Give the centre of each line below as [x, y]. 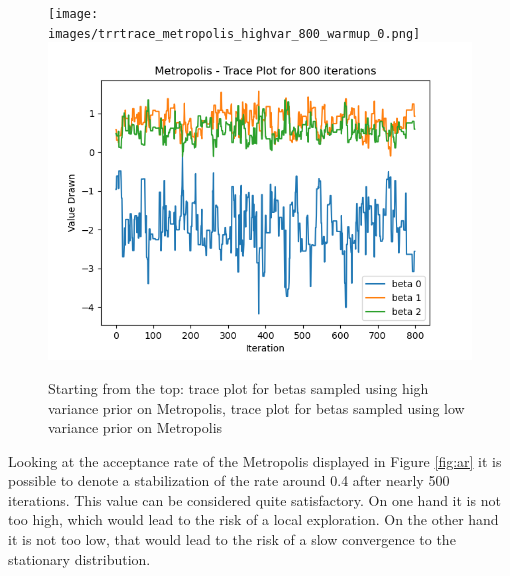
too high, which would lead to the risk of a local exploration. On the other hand [253, 519]
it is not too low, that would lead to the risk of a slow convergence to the [232, 539]
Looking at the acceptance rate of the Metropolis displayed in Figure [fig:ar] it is [255, 460]
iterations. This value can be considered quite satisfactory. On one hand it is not [254, 499]
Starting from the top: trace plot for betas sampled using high [238, 387]
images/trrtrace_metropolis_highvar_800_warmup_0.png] [234, 33]
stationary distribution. [79, 558]
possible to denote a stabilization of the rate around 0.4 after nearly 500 [229, 480]
